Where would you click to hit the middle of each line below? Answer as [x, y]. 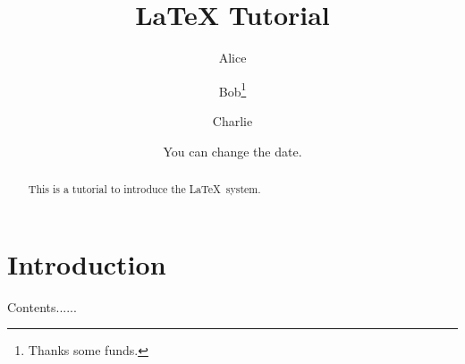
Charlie [232, 120]
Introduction [87, 263]
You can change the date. [232, 151]
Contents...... [42, 306]
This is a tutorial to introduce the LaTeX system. [144, 188]
